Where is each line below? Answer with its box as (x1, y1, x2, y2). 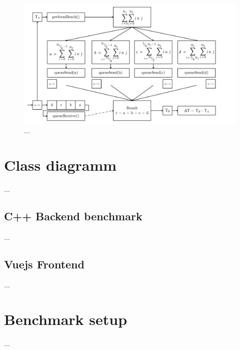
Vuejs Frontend (4, 256, 84, 271)
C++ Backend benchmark (4, 208, 142, 223)
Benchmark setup (4, 309, 127, 329)
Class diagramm (4, 154, 117, 175)
